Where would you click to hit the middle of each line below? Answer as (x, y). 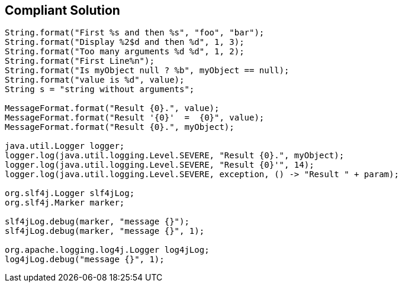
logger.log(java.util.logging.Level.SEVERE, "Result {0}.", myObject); (175, 156)
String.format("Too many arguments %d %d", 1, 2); (125, 52)
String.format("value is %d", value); (95, 80)
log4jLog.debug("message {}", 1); (85, 260)
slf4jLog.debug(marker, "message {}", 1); (105, 231)
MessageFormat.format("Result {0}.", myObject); (120, 127)
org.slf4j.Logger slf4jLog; (70, 193)
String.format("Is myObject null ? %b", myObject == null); (147, 71)
